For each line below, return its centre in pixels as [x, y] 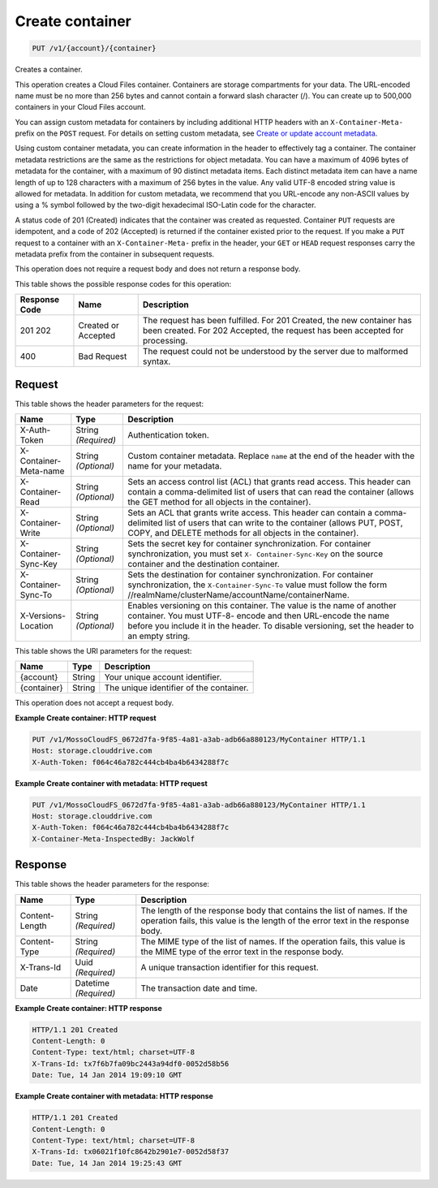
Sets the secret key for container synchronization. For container [249, 544]
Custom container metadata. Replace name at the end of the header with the [271, 456]
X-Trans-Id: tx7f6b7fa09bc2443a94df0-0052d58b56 [131, 1063]
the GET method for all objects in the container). [219, 502]
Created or [99, 326]
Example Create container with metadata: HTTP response [114, 1096]
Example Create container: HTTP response [88, 1008]
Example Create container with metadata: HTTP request [112, 783]
